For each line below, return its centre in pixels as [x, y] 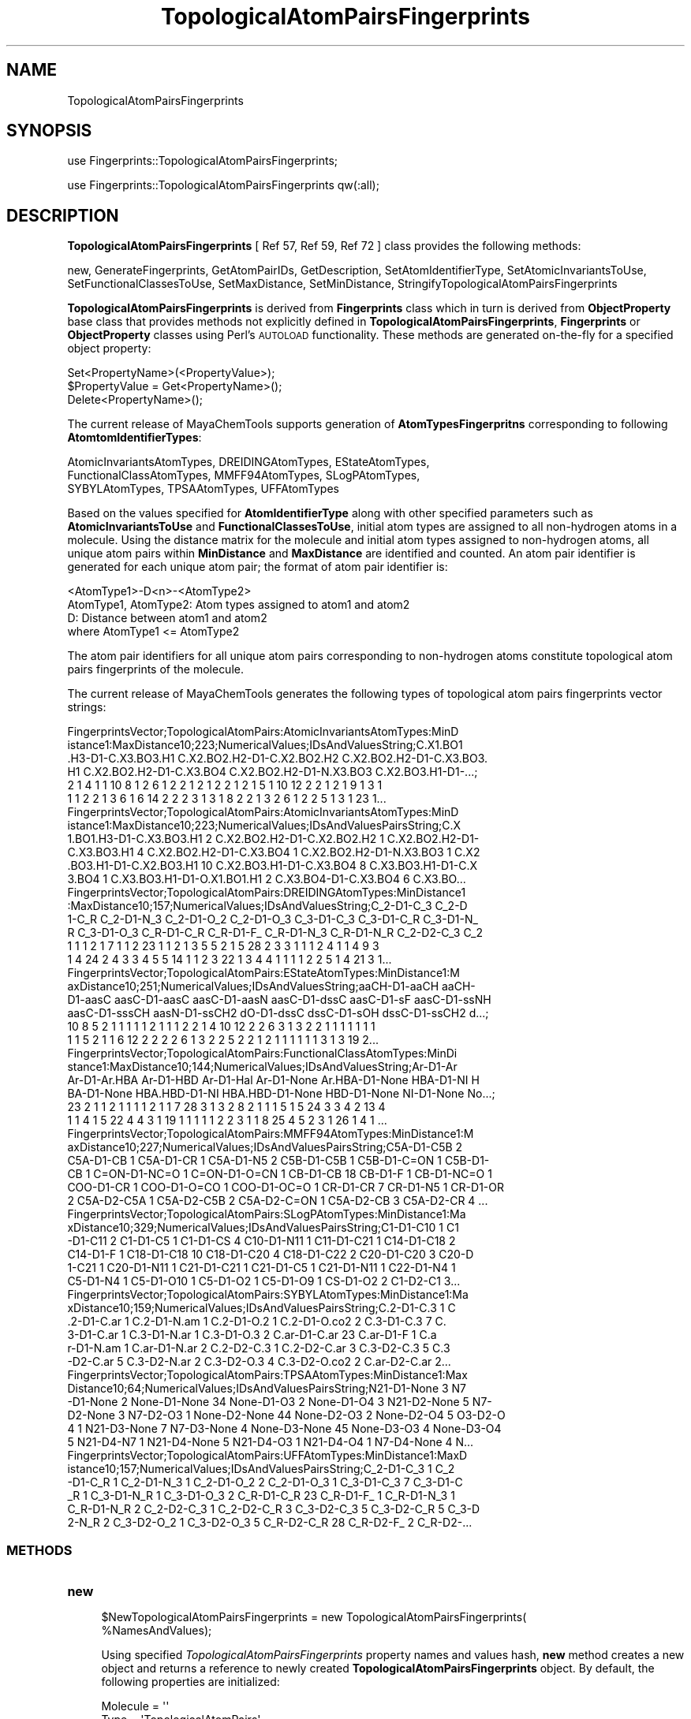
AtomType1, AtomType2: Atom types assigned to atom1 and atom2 [239, 605]
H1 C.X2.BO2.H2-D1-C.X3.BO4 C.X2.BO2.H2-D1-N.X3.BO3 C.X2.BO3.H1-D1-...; [273, 772]
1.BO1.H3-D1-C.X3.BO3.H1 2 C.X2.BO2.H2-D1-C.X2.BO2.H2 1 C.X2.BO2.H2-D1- [273, 839]
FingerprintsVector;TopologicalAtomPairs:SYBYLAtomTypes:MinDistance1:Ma [268, 1295]
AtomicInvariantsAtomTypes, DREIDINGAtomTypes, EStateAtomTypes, [248, 462]
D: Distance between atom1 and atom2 [167, 618]
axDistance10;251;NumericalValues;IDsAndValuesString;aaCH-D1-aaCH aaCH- [271, 986]
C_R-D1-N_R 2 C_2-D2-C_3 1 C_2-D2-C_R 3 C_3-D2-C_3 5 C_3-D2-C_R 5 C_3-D [274, 1509]
